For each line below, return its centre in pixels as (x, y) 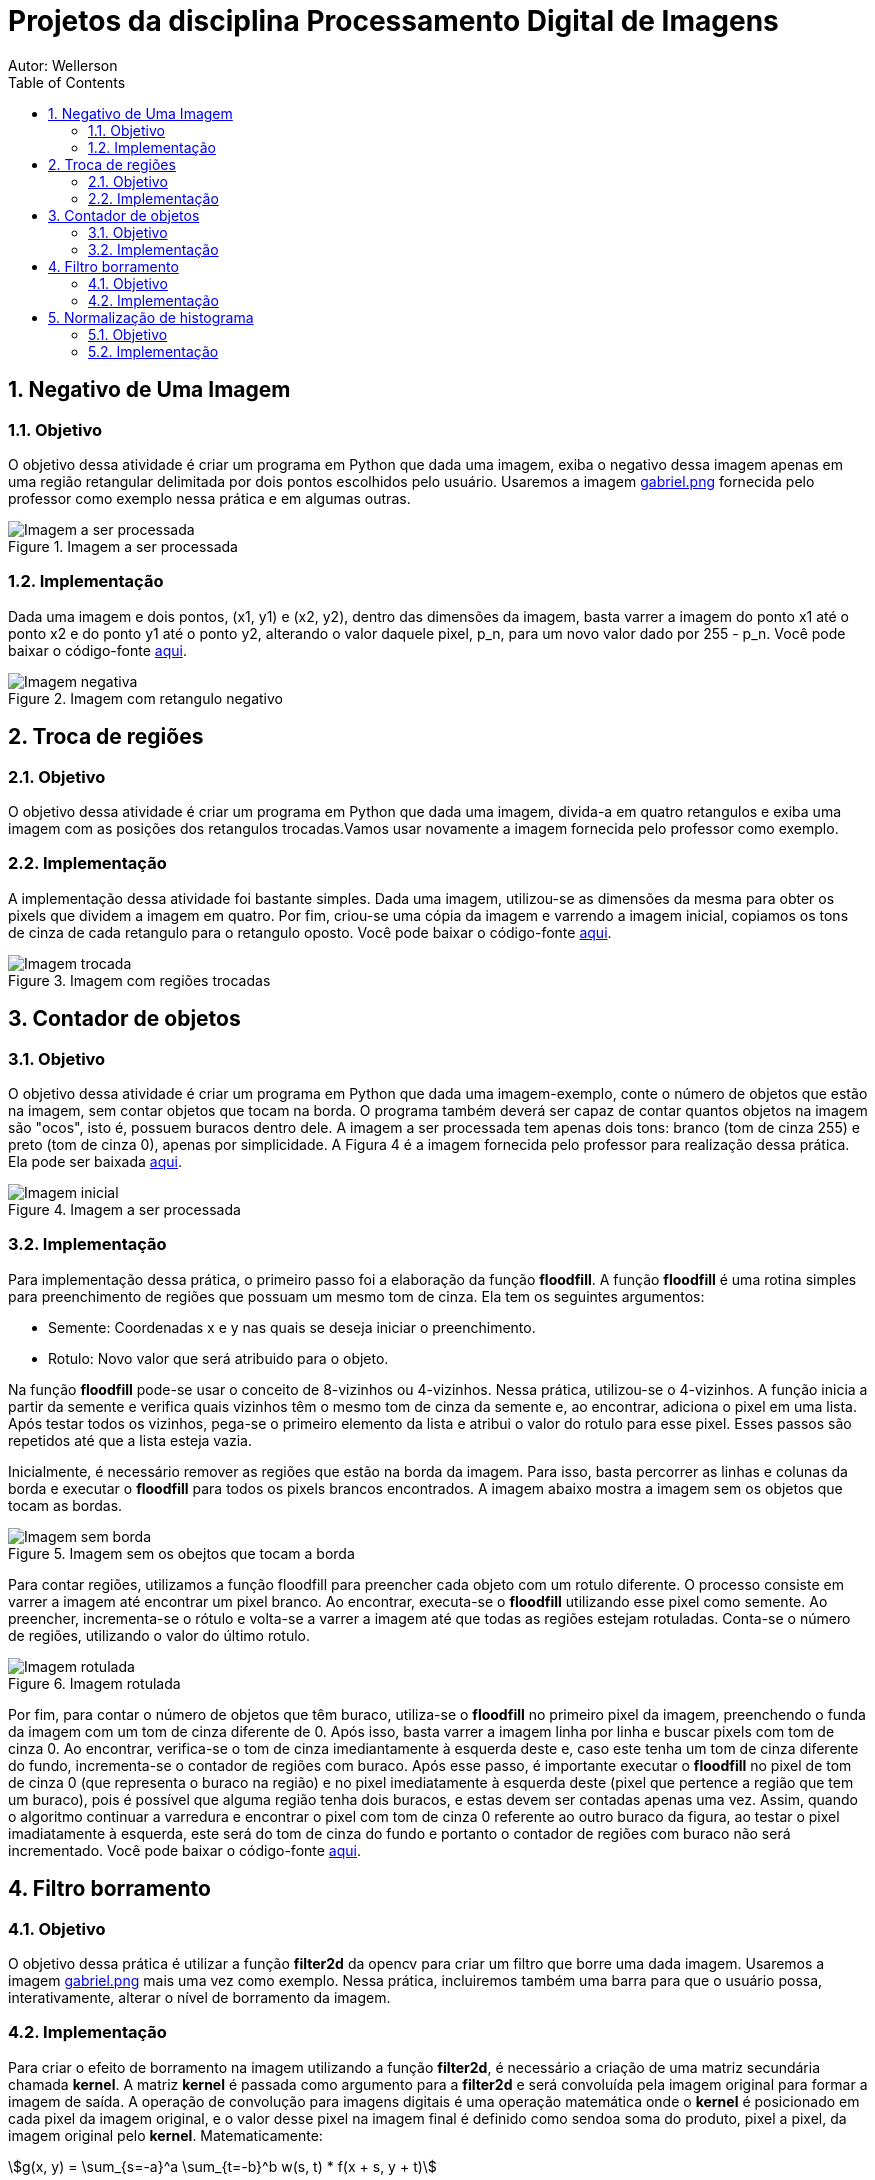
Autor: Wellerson (63, 65)
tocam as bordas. (65, 1505)
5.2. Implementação (153, 351)
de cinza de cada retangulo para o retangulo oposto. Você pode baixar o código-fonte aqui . (310, 932)
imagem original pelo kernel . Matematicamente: (165, 2135)
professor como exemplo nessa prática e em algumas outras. (209, 498)
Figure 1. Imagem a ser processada (123, 546)
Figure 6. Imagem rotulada (94, 1683)
